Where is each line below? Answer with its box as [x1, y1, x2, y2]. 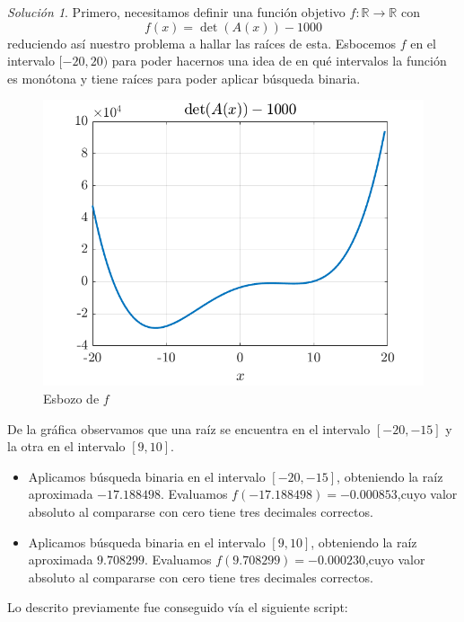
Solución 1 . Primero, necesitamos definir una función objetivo [7, 3, 346, 21]
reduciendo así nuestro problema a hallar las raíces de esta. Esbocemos [7, 33, 396, 52]
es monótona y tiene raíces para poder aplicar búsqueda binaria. [7, 68, 361, 87]
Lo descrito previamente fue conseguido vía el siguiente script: [7, 598, 348, 617]
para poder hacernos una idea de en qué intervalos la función [111, 51, 447, 70]
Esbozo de [43, 388, 100, 407]
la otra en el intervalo [7, 437, 126, 456]
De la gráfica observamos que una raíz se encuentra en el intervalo [7, 419, 371, 438]
